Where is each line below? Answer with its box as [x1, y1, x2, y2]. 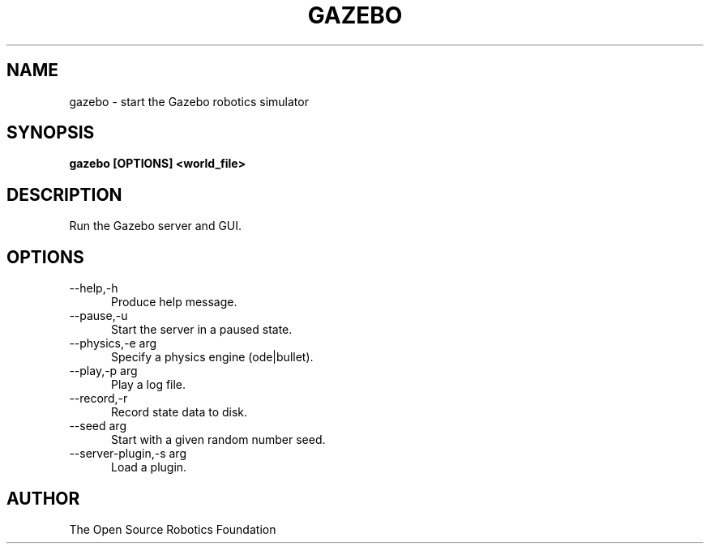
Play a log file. [111, 377, 186, 392]
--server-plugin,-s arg [69, 446, 186, 461]
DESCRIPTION [6, 184, 122, 205]
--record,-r [69, 391, 128, 406]
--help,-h [69, 281, 118, 296]
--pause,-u [69, 309, 128, 323]
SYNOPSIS [6, 122, 95, 143]
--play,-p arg [69, 364, 138, 378]
